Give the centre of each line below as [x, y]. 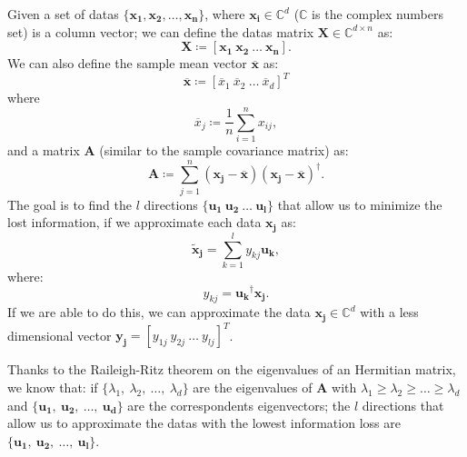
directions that [403, 405]
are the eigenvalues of [253, 387]
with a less [389, 312]
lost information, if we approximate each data [134, 222]
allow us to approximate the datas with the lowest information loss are [204, 423]
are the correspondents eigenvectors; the [239, 405]
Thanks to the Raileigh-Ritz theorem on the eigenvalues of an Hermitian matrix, [232, 369]
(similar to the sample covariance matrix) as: [224, 150]
